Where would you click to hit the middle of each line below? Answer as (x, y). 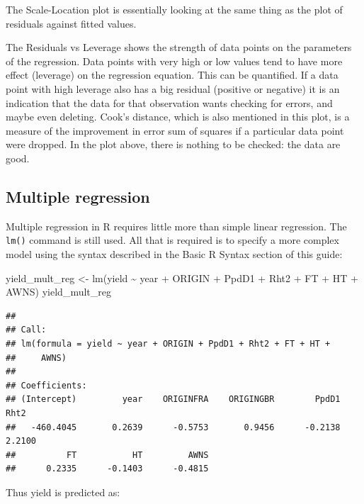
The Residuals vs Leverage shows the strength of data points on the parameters (179, 47)
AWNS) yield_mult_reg (59, 292)
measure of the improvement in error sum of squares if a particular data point (175, 130)
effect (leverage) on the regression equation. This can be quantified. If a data (172, 75)
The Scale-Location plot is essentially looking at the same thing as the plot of (174, 9)
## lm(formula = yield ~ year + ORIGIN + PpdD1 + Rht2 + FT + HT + (168, 343)
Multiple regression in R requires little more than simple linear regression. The (176, 226)
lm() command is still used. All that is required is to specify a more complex (172, 240)
